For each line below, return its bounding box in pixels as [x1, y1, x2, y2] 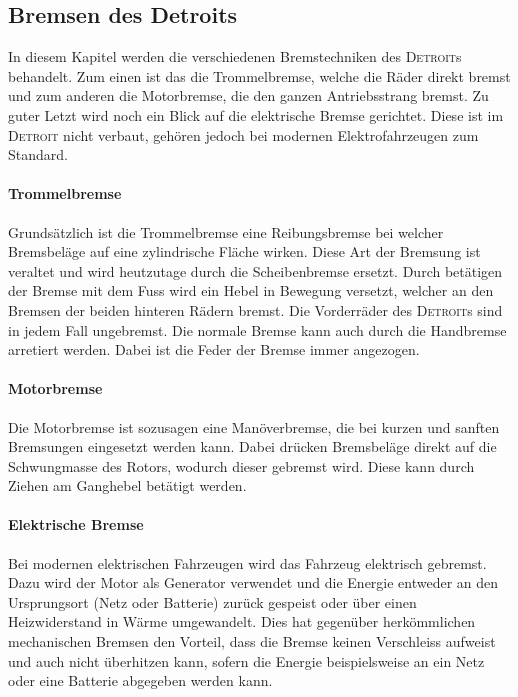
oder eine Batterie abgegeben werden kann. [8, 670, 273, 691]
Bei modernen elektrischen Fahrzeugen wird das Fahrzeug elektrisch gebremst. [8, 552, 487, 573]
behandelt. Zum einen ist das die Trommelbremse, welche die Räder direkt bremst [8, 65, 511, 86]
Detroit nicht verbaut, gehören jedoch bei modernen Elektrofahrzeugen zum [8, 124, 479, 145]
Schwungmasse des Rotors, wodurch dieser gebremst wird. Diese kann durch [8, 455, 475, 476]
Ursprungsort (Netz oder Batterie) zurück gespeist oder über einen [8, 591, 417, 612]
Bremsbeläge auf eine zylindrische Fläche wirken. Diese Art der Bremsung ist [8, 241, 481, 262]
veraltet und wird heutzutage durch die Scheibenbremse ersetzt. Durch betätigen [8, 260, 503, 281]
